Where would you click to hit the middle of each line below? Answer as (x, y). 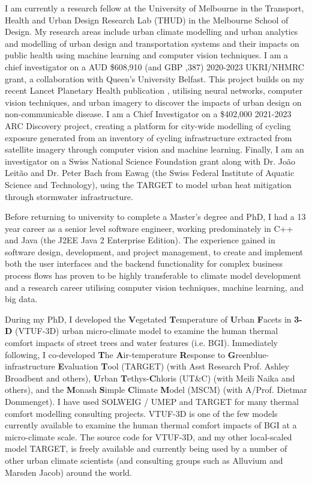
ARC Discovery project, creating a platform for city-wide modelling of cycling (148, 125)
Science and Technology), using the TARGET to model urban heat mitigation (148, 184)
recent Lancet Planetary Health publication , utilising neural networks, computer (154, 90)
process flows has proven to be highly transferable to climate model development (153, 275)
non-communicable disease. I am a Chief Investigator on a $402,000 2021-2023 (148, 114)
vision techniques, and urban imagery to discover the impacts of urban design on (153, 102)
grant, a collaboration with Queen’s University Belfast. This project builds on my (154, 78)
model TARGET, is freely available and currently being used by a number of (146, 448)
